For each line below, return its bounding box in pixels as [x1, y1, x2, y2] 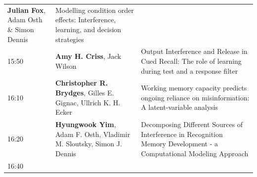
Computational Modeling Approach [141, 148, 249, 158]
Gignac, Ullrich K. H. [55, 97, 121, 107]
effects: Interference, [55, 14, 116, 25]
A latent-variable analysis [141, 102, 218, 112]
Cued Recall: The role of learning [141, 55, 242, 66]
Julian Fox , [7, 4, 46, 15]
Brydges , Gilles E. [55, 88, 114, 97]
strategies [55, 34, 84, 44]
